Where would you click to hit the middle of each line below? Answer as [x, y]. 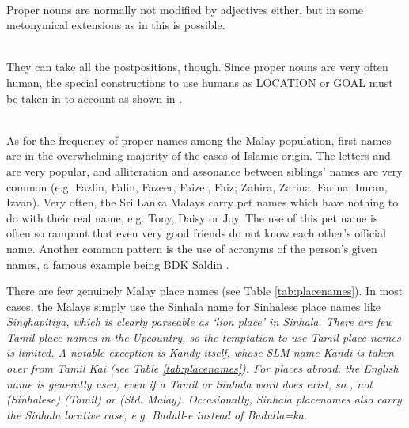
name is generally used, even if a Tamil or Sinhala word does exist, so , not [189, 383]
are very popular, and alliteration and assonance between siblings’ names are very [204, 170]
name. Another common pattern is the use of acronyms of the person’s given [192, 248]
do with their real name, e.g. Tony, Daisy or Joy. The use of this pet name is [192, 217]
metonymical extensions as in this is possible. [116, 25]
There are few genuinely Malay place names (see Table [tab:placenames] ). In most [205, 291]
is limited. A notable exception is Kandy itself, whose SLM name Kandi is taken [200, 352]
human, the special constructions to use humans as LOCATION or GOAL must [200, 82]
